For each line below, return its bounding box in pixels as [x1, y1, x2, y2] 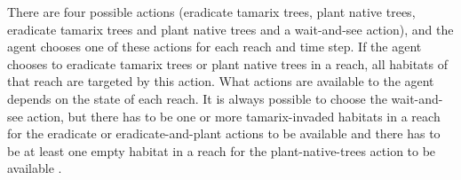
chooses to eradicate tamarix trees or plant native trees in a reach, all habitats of [7, 54, 449, 73]
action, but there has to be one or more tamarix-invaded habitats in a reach [27, 106, 441, 125]
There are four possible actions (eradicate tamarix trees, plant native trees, [7, 3, 416, 20]
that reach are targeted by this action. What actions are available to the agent [7, 72, 434, 90]
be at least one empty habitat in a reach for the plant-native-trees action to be [7, 141, 436, 160]
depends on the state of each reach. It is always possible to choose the [7, 89, 387, 107]
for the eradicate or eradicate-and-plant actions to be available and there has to [7, 124, 441, 143]
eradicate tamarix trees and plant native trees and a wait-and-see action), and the [7, 20, 454, 38]
